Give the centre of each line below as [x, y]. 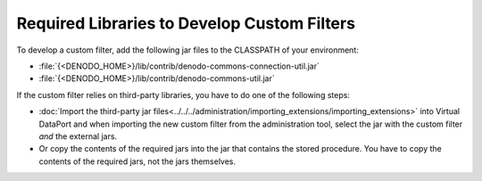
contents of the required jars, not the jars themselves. [137, 161]
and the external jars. [78, 136]
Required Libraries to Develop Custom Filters [186, 23]
